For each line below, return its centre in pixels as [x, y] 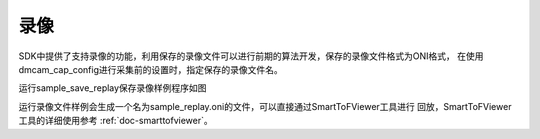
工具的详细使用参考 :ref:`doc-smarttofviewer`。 [116, 121]
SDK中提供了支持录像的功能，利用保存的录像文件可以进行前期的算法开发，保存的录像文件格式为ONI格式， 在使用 [251, 56]
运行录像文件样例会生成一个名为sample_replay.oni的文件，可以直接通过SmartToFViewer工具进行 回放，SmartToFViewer [265, 106]
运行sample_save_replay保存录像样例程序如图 [112, 88]
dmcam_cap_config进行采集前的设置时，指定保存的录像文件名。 [151, 69]
